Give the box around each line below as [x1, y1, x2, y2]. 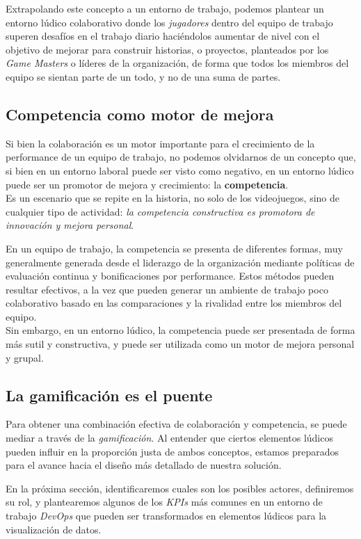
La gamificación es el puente [6, 384, 213, 405]
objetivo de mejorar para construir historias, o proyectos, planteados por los [6, 42, 329, 56]
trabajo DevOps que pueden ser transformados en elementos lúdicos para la [6, 508, 327, 523]
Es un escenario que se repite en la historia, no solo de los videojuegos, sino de [6, 191, 340, 205]
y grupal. [6, 350, 44, 364]
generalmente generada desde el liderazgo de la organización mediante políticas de [6, 255, 355, 269]
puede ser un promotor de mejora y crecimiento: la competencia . [6, 177, 289, 191]
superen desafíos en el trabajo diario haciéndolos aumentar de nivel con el [6, 29, 320, 43]
